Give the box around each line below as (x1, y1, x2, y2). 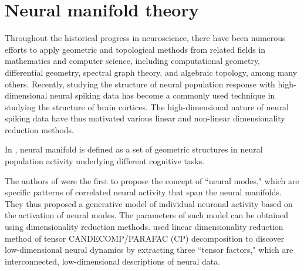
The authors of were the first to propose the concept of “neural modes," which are (5, 174, 299, 187)
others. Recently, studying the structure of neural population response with (5, 77, 275, 90)
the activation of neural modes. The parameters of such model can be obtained (5, 209, 288, 221)
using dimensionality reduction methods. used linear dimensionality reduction (5, 221, 283, 233)
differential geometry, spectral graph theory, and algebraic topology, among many (5, 66, 298, 78)
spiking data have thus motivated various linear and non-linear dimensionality (5, 112, 285, 124)
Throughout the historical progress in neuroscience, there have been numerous (5, 32, 286, 44)
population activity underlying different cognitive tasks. (5, 155, 205, 167)
